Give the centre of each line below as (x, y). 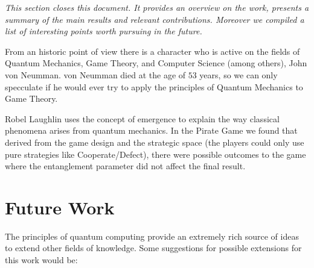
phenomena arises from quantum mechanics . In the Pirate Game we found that (151, 130)
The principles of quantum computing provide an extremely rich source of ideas (152, 236)
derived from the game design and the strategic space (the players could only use (155, 142)
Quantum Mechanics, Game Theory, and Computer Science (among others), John (156, 63)
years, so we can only (239, 74)
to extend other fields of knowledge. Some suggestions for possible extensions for (153, 248)
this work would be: (41, 260)
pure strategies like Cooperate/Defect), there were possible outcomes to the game (155, 154)
